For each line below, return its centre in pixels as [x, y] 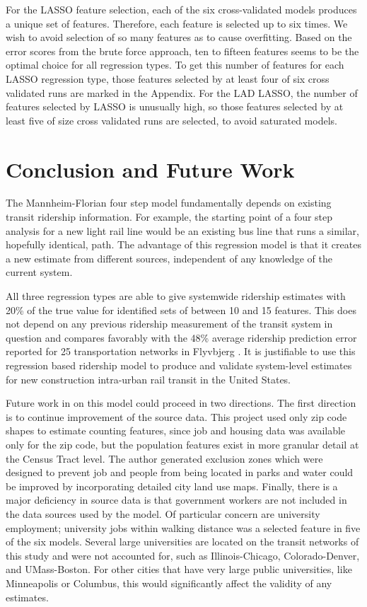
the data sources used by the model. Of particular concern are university [163, 513]
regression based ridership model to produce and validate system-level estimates [179, 365]
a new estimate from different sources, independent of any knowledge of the [169, 258]
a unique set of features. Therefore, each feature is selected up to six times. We [177, 23]
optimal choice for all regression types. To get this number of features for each [175, 65]
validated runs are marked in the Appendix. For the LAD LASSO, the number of [182, 92]
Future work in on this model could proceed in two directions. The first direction [181, 403]
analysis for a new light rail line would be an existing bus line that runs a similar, [182, 230]
